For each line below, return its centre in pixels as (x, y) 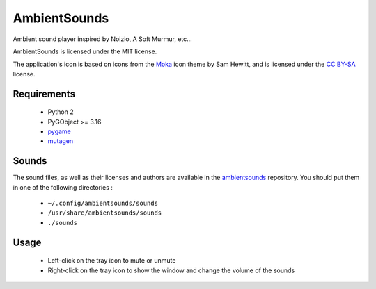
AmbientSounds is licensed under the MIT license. (85, 51)
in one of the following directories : (63, 187)
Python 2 (61, 112)
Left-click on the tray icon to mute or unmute (112, 261)
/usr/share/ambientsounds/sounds (105, 213)
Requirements (44, 94)
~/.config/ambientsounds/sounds (103, 203)
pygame (59, 131)
